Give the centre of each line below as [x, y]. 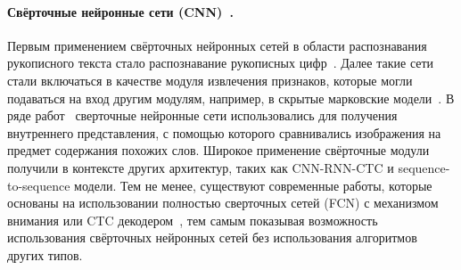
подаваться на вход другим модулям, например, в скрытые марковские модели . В [231, 98]
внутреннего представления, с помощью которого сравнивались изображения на [224, 132]
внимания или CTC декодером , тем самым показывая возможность [193, 220]
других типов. [45, 254]
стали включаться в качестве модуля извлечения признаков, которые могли [210, 80]
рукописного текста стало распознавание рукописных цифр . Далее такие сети [221, 63]
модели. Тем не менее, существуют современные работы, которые [253, 185]
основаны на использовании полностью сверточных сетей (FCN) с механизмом [223, 203]
